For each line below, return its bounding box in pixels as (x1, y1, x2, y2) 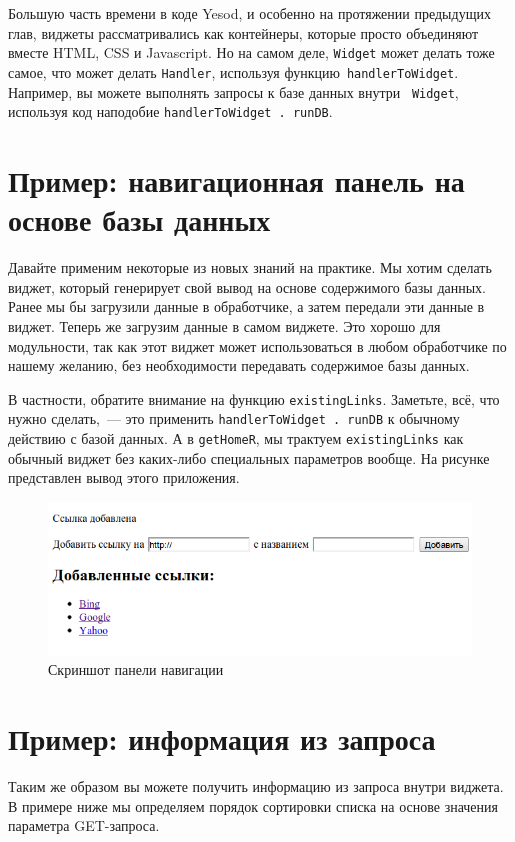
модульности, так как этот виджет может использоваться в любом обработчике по (8, 335, 507, 356)
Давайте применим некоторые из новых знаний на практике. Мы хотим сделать (8, 257, 492, 278)
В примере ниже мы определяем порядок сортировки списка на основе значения (8, 795, 499, 816)
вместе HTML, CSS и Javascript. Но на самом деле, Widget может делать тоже (8, 42, 495, 63)
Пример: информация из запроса (8, 718, 436, 759)
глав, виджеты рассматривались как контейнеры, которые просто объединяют (8, 22, 479, 43)
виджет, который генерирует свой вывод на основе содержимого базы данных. (8, 276, 486, 297)
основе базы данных (8, 199, 271, 240)
